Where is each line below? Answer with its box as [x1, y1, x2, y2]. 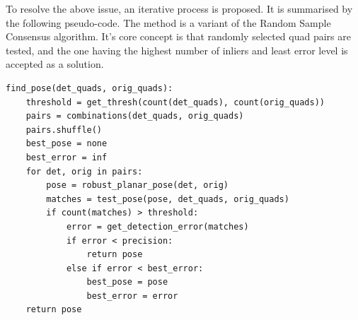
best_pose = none [25, 138, 108, 149]
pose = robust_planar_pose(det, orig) [46, 180, 229, 191]
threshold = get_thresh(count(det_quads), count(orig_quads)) [25, 97, 325, 107]
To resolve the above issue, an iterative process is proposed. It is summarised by [6, 1, 353, 16]
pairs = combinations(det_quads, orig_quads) [25, 111, 244, 122]
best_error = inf [25, 152, 108, 162]
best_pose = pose [86, 277, 168, 288]
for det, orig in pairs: [25, 166, 143, 177]
